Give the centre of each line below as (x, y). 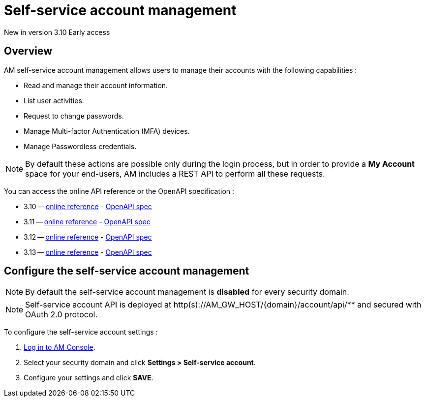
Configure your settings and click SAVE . (89, 378)
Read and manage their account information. (96, 85)
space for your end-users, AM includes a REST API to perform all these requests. (175, 173)
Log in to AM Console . (60, 347)
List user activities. (54, 100)
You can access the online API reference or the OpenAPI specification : (119, 191)
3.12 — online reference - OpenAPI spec (88, 237)
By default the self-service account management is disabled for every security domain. (187, 292)
